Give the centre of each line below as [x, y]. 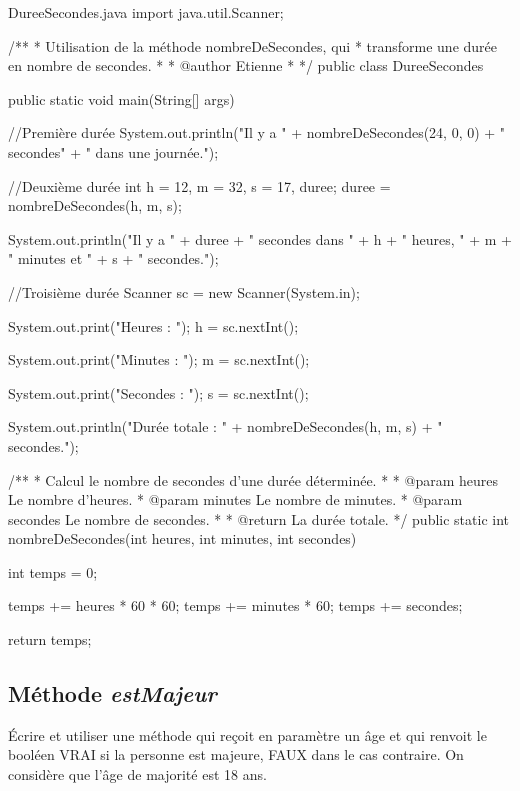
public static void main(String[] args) [121, 98]
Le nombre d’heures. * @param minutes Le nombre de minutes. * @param [235, 499]
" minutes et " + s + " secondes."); [113, 258]
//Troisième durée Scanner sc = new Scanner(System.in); [184, 291]
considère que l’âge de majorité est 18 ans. [137, 774]
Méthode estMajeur [112, 693]
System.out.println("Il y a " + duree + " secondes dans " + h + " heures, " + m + [260, 238]
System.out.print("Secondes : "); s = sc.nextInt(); [158, 392]
